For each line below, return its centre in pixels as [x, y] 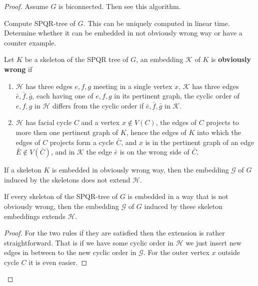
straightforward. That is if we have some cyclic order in [89, 242]
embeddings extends [35, 216]
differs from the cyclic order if [98, 105]
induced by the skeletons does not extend [67, 179]
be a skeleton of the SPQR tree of [76, 59]
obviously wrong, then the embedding [61, 206]
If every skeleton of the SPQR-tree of [61, 196]
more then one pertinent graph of [67, 132]
